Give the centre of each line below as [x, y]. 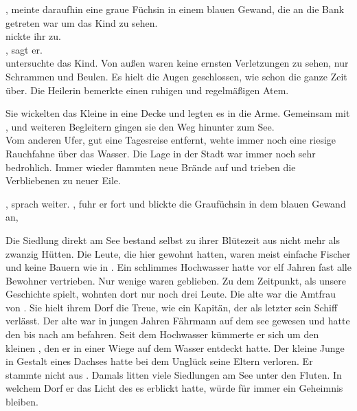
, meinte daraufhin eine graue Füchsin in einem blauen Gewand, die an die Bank [175, 9]
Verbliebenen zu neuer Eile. [63, 180]
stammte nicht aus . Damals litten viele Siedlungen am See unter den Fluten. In [174, 374]
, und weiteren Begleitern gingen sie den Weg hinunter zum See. [140, 126]
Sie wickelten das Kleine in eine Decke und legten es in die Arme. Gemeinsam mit [178, 113]
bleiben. [22, 402]
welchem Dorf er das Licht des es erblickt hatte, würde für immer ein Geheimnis [174, 388]
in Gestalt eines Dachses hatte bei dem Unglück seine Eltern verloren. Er [159, 361]
